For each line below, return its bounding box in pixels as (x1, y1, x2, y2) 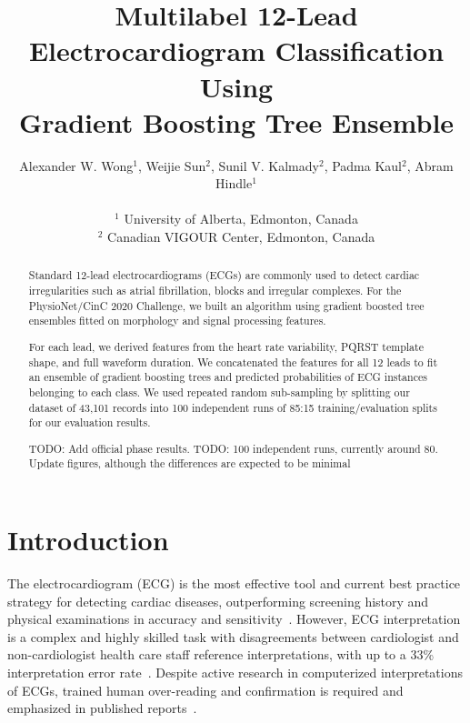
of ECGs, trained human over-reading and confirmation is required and (7, 680, 404, 699)
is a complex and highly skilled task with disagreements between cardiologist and (7, 627, 459, 646)
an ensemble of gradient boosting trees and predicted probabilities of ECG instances (28, 369, 427, 385)
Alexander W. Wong (19, 156, 134, 175)
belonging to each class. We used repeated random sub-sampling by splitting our (28, 384, 410, 399)
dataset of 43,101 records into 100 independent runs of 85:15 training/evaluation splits (28, 399, 437, 415)
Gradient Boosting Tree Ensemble (18, 103, 455, 140)
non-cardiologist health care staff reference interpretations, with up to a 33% (7, 645, 435, 664)
